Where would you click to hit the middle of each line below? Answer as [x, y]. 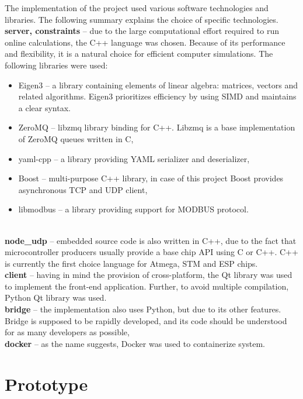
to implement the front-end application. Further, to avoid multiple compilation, [147, 286]
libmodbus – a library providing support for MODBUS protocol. [133, 209]
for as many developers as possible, [67, 332]
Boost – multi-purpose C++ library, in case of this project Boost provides [151, 178]
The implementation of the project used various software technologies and [137, 8]
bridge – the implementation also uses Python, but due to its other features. [143, 309]
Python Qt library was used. [56, 297]
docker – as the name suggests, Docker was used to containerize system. [135, 343]
